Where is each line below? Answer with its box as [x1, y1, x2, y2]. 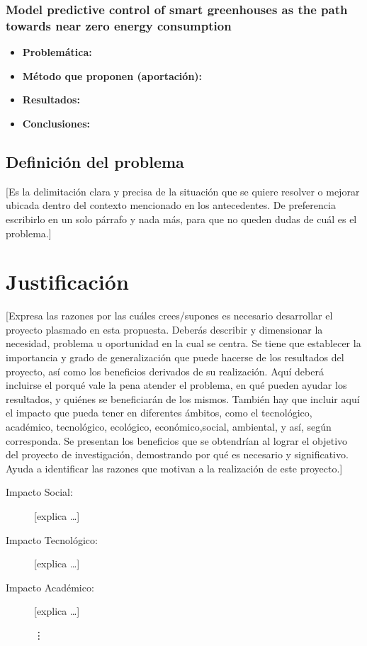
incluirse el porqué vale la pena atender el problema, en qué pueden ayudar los [6, 378, 347, 392]
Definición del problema [6, 150, 184, 172]
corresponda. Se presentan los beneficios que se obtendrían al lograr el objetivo [6, 433, 348, 448]
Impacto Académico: [6, 579, 94, 594]
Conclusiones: [22, 115, 91, 130]
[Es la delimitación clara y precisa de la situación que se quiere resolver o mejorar [6, 183, 360, 198]
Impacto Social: [6, 484, 73, 499]
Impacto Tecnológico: [6, 532, 98, 547]
